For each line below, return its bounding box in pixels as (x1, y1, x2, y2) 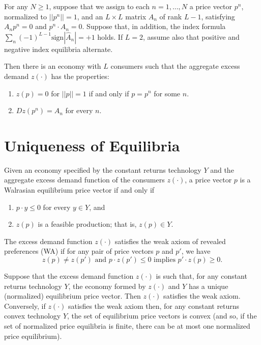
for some (154, 88, 181, 98)
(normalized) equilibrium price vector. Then (4, 290, 141, 301)
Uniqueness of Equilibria (4, 135, 180, 155)
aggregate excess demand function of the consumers (4, 174, 165, 185)
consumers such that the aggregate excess (110, 61, 240, 71)
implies (154, 256, 176, 264)
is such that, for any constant (156, 271, 247, 281)
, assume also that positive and (143, 31, 240, 42)
